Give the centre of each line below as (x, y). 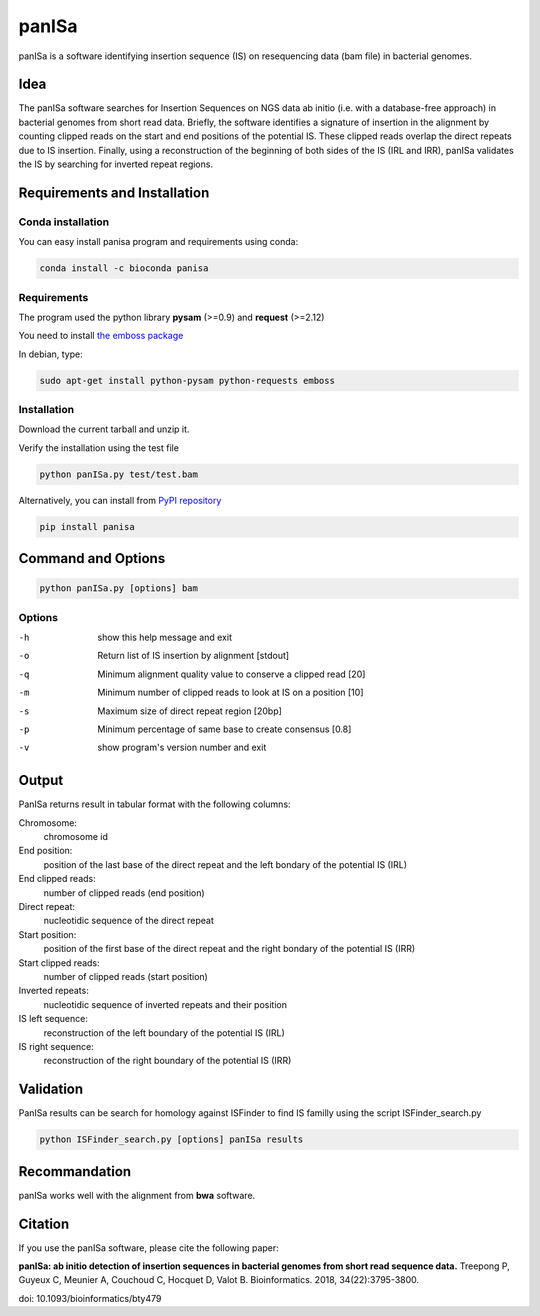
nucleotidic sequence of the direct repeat (128, 921)
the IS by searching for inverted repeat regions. (116, 164)
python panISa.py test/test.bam (119, 474)
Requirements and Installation (114, 192)
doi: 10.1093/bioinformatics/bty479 (90, 1298)
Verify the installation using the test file (99, 447)
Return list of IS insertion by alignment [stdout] (193, 656)
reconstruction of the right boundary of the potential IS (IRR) (167, 1061)
